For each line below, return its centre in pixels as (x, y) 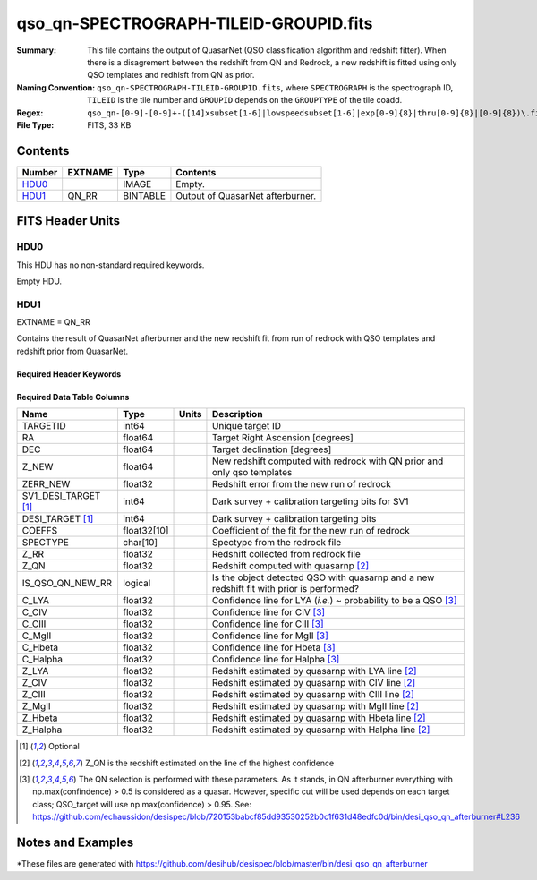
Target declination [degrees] (272, 449)
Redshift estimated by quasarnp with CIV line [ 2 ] (314, 683)
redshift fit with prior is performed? (286, 589)
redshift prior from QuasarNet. (72, 351)
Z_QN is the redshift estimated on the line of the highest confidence (210, 763)
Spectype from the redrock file (277, 543)
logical (136, 584)
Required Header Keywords (69, 374)
